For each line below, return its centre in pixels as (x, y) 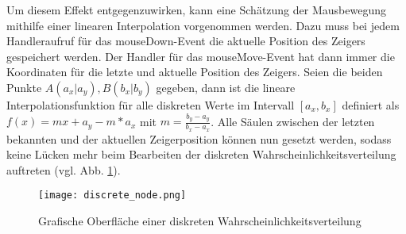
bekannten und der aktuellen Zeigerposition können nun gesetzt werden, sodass (199, 138)
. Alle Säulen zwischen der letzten (293, 121)
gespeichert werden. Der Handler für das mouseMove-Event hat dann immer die (201, 56)
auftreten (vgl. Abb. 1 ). (64, 169)
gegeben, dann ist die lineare (226, 87)
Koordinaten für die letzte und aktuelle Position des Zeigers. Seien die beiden (195, 72)
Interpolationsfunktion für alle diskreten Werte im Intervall (151, 104)
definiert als (371, 104)
